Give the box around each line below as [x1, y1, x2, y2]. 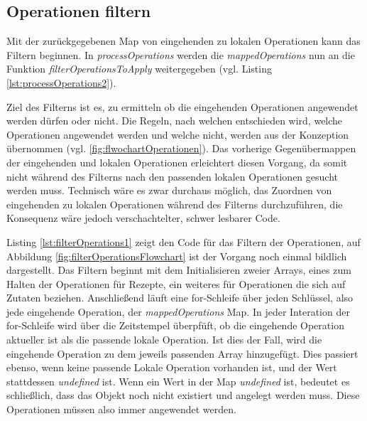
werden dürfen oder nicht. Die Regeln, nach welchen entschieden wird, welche [6, 113, 343, 128]
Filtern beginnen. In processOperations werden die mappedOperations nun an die [6, 47, 355, 62]
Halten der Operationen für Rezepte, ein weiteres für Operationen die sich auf [6, 276, 346, 291]
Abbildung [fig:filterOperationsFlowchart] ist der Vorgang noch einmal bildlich [6, 248, 347, 263]
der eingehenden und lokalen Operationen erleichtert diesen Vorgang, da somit [6, 154, 348, 169]
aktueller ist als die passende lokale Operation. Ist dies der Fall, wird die [6, 332, 322, 347]
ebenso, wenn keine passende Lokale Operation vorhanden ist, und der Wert [6, 360, 337, 375]
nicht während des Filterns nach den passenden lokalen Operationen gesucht [6, 169, 338, 183]
